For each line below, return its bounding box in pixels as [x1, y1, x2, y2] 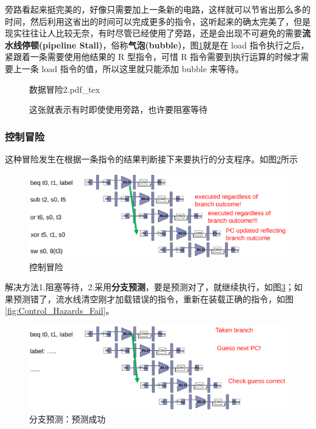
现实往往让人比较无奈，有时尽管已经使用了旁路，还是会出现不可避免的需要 [5, 27, 302, 39]
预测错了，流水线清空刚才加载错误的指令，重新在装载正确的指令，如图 [13, 292, 294, 305]
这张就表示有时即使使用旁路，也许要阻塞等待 [29, 103, 207, 116]
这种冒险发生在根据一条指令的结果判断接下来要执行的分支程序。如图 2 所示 [5, 152, 298, 165]
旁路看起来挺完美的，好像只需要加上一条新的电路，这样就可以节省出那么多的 [5, 3, 311, 15]
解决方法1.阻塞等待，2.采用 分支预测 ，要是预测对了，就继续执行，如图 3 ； [5, 281, 294, 293]
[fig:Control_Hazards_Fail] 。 [5, 304, 115, 317]
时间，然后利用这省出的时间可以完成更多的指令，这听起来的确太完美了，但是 [5, 15, 311, 27]
